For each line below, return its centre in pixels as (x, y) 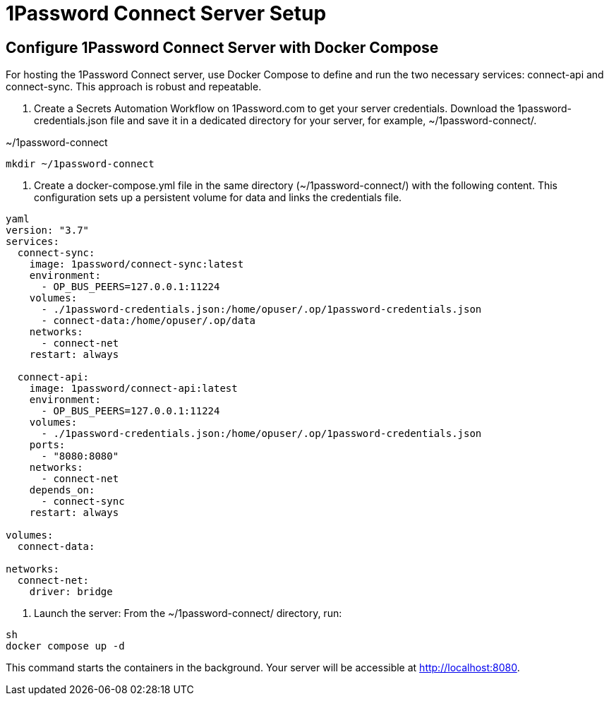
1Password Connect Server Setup (166, 13)
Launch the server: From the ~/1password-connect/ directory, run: (188, 613)
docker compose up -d (65, 646)
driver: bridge (71, 592)
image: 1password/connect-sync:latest (137, 264)
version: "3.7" (48, 230)
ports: (47, 445)
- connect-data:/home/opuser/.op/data (149, 321)
